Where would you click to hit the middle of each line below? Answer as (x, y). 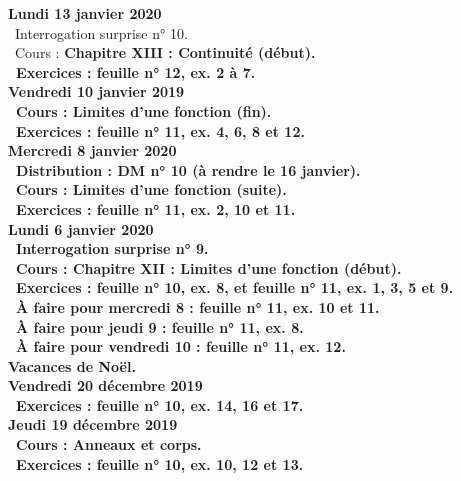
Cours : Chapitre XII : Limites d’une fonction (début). (209, 267)
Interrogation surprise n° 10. (101, 32)
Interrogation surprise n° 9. (112, 248)
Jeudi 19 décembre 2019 (93, 424)
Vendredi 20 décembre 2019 (105, 385)
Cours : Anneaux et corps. (109, 444)
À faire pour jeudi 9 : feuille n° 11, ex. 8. (160, 326)
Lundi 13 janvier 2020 (85, 13)
